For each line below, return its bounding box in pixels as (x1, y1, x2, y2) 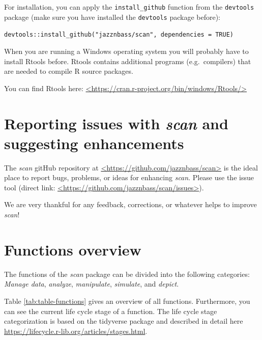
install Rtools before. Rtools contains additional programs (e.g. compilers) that (4, 55, 251, 66)
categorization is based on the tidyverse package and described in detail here (4, 316, 243, 326)
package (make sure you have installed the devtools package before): (4, 11, 220, 22)
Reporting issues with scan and (4, 112, 228, 134)
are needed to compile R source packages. (4, 66, 133, 76)
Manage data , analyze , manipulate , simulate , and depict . (4, 278, 179, 289)
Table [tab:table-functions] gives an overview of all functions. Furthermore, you (4, 295, 250, 306)
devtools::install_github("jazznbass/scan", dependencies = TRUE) (4, 31, 234, 39)
